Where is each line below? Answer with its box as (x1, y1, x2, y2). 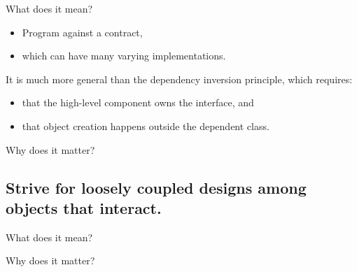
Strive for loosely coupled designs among (6, 176, 307, 198)
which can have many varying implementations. (22, 48, 226, 63)
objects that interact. (6, 196, 162, 218)
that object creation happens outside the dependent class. (22, 118, 269, 133)
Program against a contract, (22, 24, 143, 39)
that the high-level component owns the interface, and (22, 95, 254, 110)
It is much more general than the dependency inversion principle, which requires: (6, 71, 353, 86)
